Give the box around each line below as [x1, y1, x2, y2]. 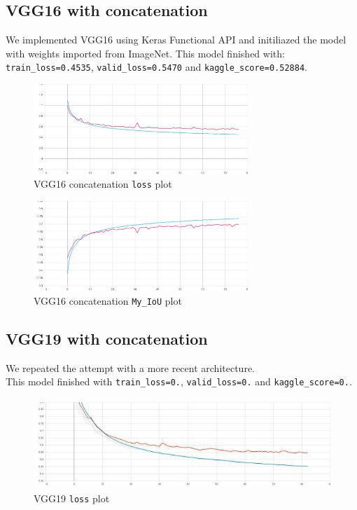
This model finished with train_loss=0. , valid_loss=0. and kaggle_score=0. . [6, 374, 352, 389]
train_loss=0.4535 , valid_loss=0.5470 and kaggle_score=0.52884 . [6, 60, 307, 74]
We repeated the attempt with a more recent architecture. [6, 360, 255, 375]
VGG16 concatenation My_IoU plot [34, 293, 182, 308]
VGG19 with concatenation [6, 327, 208, 349]
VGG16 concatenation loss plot [34, 177, 172, 191]
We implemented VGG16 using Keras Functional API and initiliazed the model [6, 32, 346, 47]
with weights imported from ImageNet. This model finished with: [6, 46, 285, 60]
